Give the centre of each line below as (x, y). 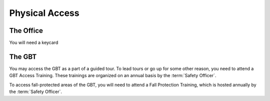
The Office (26, 31)
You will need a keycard (34, 43)
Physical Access (44, 13)
